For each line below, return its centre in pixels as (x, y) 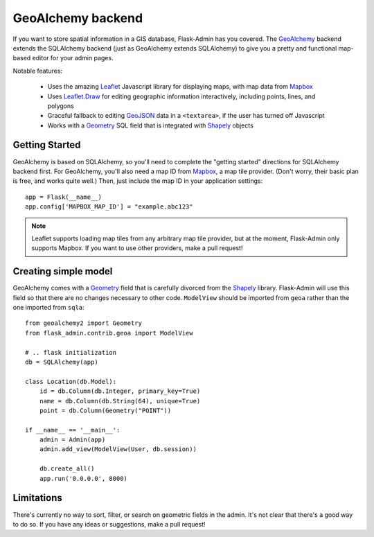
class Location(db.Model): (71, 381)
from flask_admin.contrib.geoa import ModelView (109, 333)
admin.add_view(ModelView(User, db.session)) (118, 449)
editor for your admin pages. (73, 58)
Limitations (37, 498)
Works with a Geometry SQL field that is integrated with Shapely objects (151, 125)
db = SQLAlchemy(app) (62, 362)
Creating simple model (63, 271)
